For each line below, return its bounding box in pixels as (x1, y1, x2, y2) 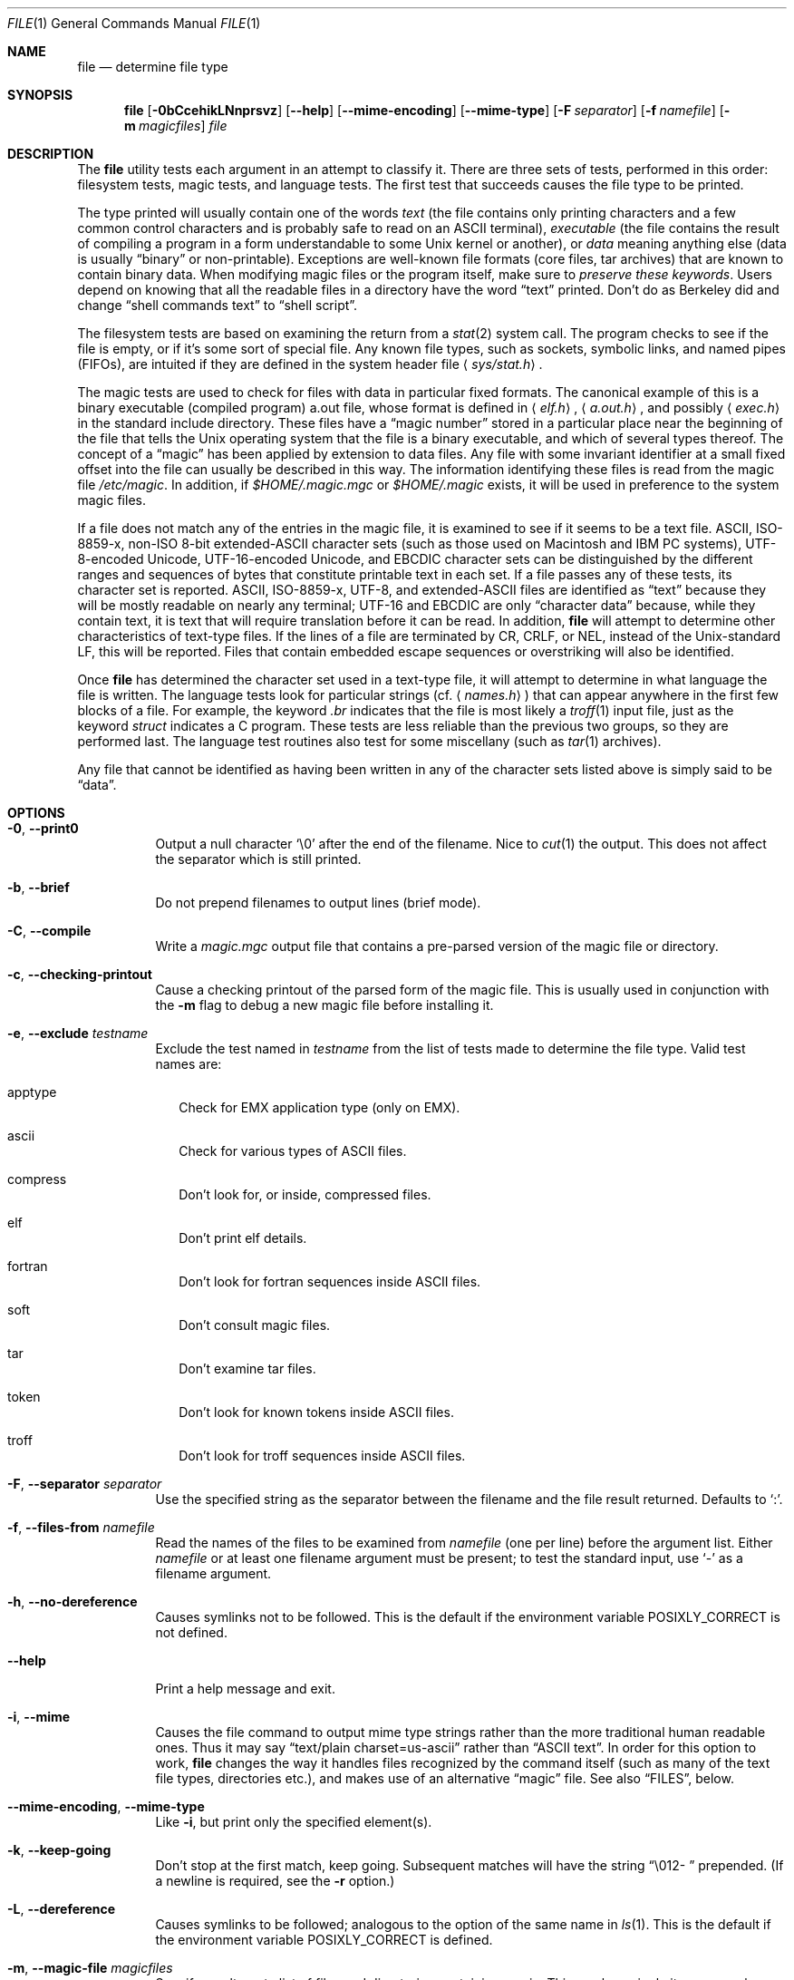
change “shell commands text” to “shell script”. (77, 297, 358, 313)
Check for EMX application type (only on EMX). (179, 1100, 460, 1115)
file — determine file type (77, 59, 228, 74)
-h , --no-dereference (7, 1594, 138, 1609)
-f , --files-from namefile (7, 1519, 155, 1535)
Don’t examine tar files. (179, 1361, 316, 1376)
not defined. (155, 1625, 228, 1640)
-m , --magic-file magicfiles (7, 1960, 173, 1975)
